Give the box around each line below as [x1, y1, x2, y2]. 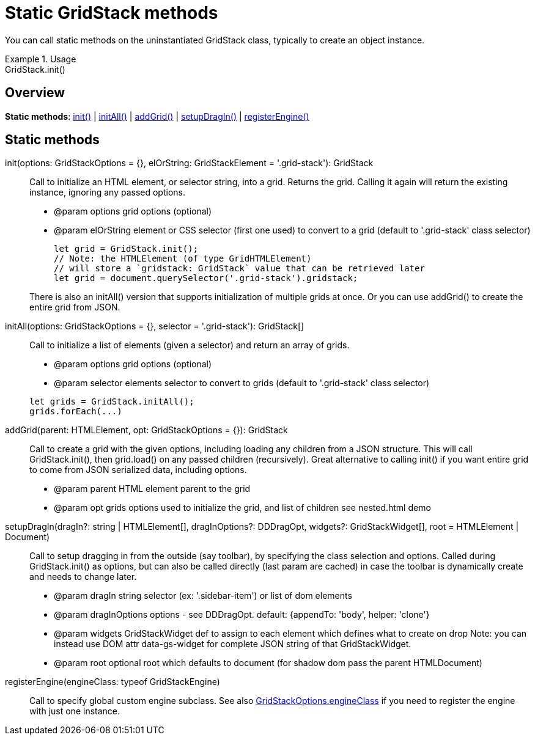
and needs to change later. [29, 571, 137, 582]
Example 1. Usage [5, 53, 76, 64]
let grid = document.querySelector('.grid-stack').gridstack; [54, 273, 358, 284]
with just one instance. [29, 706, 120, 717]
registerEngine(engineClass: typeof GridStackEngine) [5, 676, 220, 687]
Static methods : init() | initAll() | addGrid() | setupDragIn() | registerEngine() [5, 111, 309, 122]
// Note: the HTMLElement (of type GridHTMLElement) [54, 254, 312, 264]
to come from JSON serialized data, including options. [29, 464, 247, 475]
